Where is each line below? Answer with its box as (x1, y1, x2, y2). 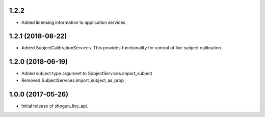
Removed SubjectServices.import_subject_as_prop (21, 77, 124, 83)
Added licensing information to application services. (21, 19, 127, 25)
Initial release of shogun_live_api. (21, 103, 88, 109)
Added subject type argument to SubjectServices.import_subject (21, 71, 152, 77)
